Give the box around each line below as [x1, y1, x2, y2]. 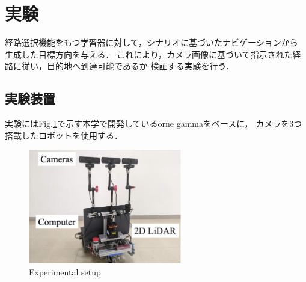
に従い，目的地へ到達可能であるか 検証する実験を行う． [13, 60, 234, 72]
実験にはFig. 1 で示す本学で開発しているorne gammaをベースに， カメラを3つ [5, 117, 302, 130]
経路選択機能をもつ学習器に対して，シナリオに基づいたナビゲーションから [5, 36, 298, 49]
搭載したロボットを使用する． [5, 129, 123, 141]
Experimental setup [29, 265, 101, 278]
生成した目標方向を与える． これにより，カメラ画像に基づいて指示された [5, 48, 293, 60]
